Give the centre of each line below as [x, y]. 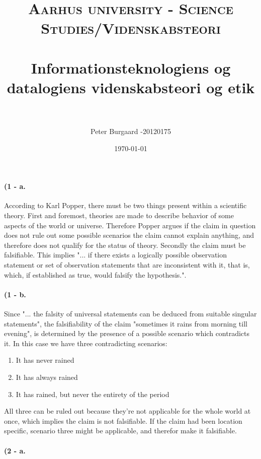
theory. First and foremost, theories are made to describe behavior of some [119, 215]
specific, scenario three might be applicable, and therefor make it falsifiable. [120, 431]
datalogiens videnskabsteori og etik [131, 87]
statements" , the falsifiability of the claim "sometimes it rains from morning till [126, 323]
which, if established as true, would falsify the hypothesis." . [95, 274]
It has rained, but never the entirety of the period [93, 394]
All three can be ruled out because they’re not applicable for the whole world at [127, 411]
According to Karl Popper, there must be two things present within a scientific [125, 205]
